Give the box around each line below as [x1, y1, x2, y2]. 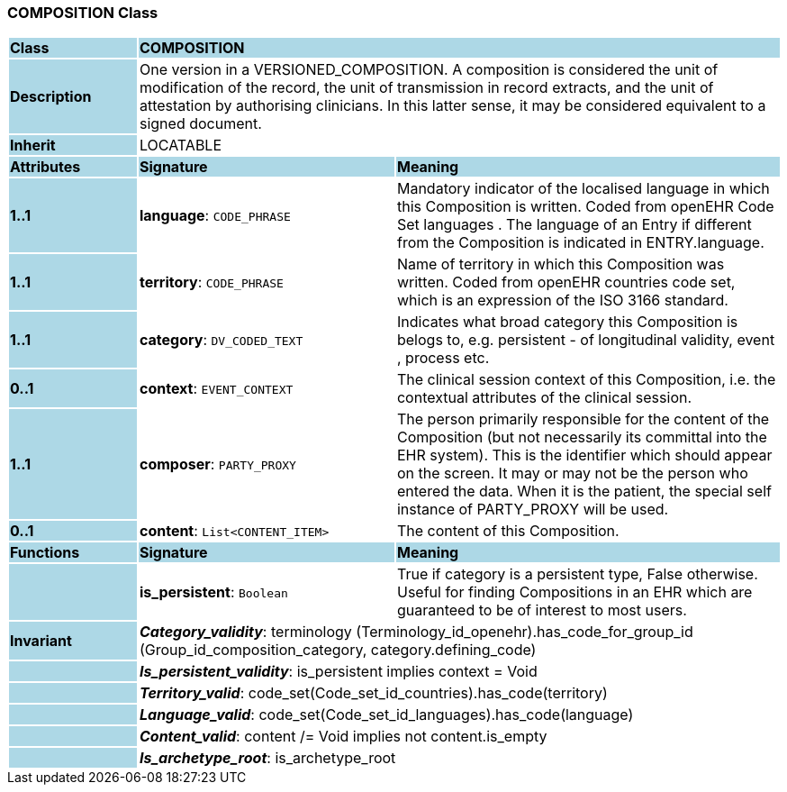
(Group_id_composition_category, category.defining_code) [139, 641, 537, 660]
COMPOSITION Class [7, 4, 158, 22]
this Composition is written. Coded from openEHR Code [396, 197, 774, 216]
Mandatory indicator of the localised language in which [396, 179, 770, 198]
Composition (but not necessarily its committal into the [396, 428, 767, 447]
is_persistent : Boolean [139, 583, 288, 602]
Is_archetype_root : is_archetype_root [139, 749, 396, 768]
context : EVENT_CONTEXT [139, 379, 294, 398]
